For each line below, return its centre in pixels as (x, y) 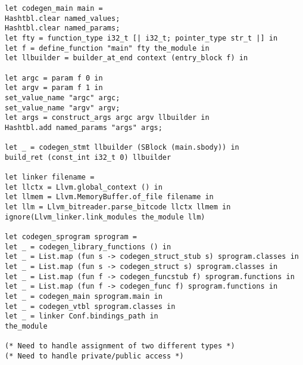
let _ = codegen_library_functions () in (88, 247)
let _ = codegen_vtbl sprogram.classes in (90, 306)
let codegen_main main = (54, 8)
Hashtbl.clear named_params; (63, 28)
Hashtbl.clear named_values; (63, 18)
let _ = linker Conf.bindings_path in (82, 316)
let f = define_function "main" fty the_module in (107, 48)
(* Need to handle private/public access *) (94, 356)
